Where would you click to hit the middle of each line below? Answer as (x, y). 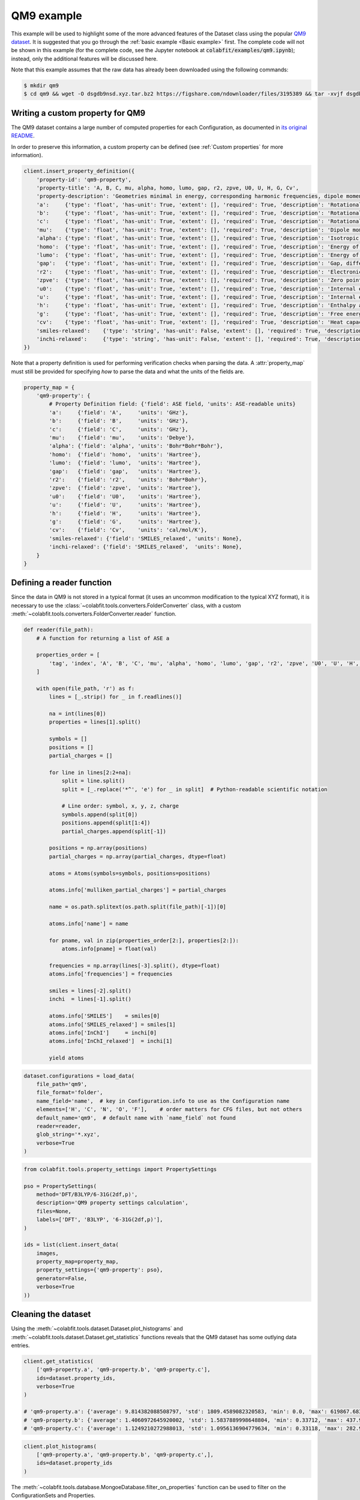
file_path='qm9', (62, 1084)
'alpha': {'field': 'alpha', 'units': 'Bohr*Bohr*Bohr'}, (136, 446)
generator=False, (62, 1278)
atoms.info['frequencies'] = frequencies (111, 974)
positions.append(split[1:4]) (106, 823)
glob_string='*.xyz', (68, 1135)
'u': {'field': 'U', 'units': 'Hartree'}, (125, 505)
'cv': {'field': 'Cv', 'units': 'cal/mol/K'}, (128, 530)
